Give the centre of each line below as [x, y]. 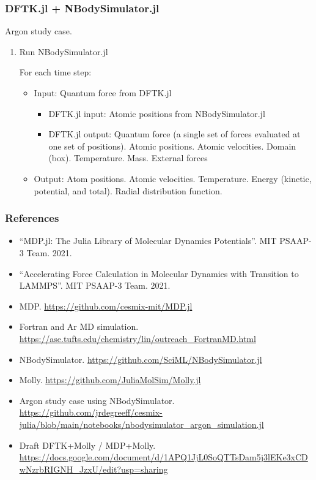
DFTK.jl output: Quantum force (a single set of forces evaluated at [175, 134]
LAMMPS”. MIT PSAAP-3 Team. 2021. [95, 285]
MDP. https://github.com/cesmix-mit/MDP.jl [106, 306]
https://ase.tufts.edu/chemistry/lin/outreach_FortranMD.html [138, 338]
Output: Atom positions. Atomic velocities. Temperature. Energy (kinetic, [173, 178]
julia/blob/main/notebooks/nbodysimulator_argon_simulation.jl [141, 424]
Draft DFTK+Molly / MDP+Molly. [87, 445]
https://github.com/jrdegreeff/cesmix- [91, 412]
